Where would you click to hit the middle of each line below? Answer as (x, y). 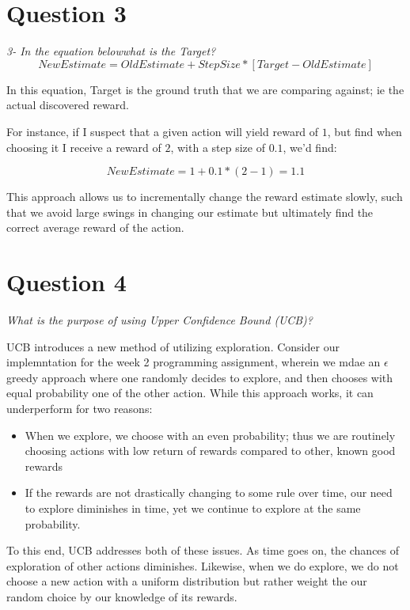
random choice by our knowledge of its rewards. (122, 596)
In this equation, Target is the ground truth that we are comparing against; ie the (205, 89)
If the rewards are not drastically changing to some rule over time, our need (209, 493)
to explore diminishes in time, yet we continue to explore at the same (193, 508)
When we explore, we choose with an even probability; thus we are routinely (210, 435)
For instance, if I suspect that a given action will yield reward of (163, 131)
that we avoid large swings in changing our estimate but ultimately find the (190, 212)
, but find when (364, 131)
